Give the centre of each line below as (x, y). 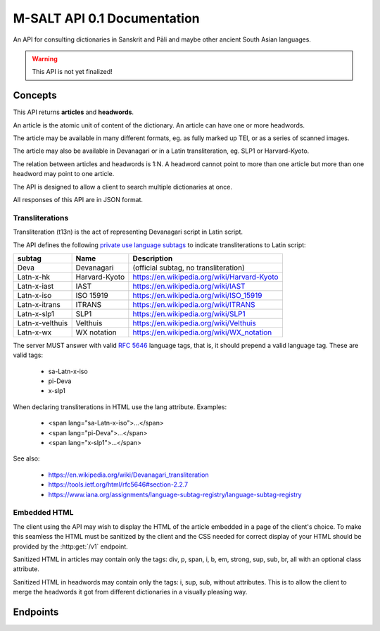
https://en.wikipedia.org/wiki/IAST (189, 286)
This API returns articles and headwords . (73, 112)
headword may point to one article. (64, 174)
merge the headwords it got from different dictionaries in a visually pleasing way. (130, 592)
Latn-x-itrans (39, 304)
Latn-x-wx (34, 332)
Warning (45, 58)
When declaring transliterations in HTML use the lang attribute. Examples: (120, 407)
